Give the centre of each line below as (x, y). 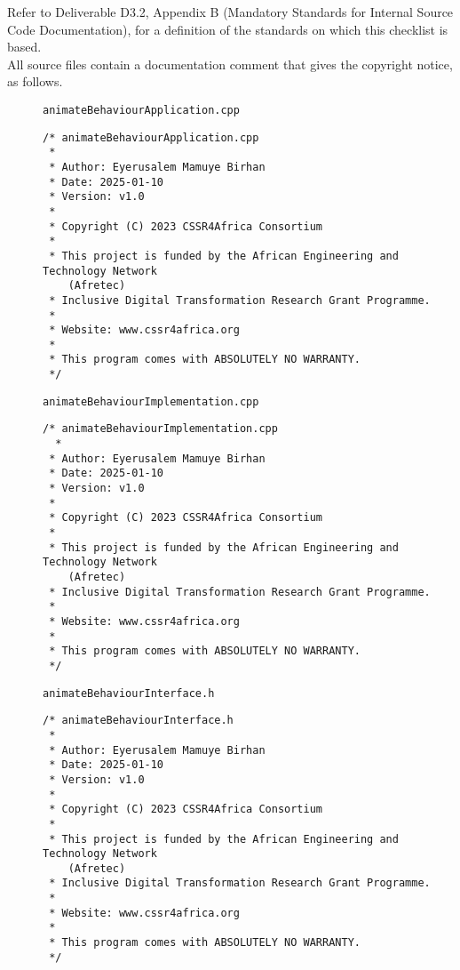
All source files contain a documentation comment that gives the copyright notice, (230, 64)
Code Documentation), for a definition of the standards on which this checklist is (228, 29)
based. (24, 47)
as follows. (35, 81)
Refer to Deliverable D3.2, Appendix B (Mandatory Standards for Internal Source (230, 12)
